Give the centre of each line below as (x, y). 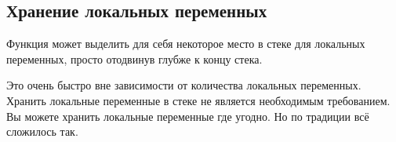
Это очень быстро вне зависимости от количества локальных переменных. (184, 85)
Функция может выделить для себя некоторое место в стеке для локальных (186, 44)
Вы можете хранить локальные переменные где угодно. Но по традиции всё (188, 116)
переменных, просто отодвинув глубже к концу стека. (134, 58)
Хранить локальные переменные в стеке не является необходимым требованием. (198, 100)
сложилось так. (42, 131)
